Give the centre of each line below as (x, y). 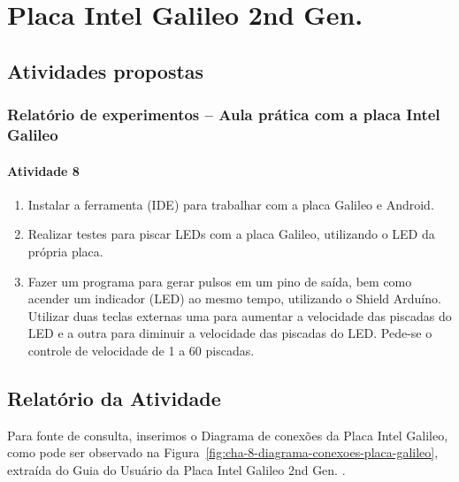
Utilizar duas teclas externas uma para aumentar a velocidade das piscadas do (240, 315)
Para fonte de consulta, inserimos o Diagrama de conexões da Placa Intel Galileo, (228, 435)
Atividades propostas (106, 70)
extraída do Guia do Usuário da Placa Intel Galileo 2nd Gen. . (176, 469)
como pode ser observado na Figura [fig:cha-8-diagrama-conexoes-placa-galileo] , (223, 452)
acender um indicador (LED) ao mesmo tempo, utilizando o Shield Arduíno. (234, 298)
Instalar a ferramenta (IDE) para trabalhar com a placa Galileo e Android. (231, 204)
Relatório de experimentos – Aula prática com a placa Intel (224, 115)
